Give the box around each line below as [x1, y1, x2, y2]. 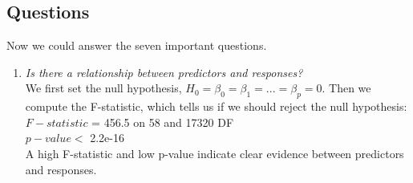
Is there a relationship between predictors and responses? [25, 63, 303, 80]
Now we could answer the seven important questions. [6, 37, 267, 54]
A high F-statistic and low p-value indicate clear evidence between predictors [25, 144, 404, 161]
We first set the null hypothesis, [25, 79, 182, 96]
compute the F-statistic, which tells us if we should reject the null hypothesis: [25, 98, 407, 115]
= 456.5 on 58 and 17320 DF [91, 113, 234, 130]
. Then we [322, 79, 371, 96]
